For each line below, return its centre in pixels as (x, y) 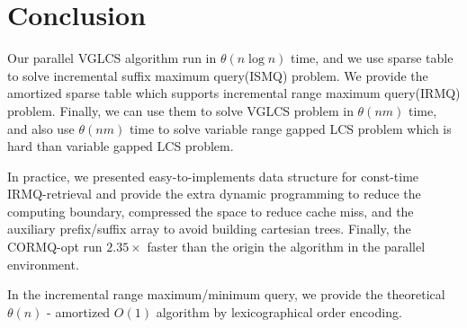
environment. (43, 264)
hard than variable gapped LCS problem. (121, 146)
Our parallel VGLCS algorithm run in (112, 58)
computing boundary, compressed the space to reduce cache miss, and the (211, 211)
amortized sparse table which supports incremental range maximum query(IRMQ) (234, 93)
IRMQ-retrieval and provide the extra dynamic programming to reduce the (214, 194)
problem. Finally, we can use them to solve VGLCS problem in (180, 110)
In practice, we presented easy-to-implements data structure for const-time (213, 176)
